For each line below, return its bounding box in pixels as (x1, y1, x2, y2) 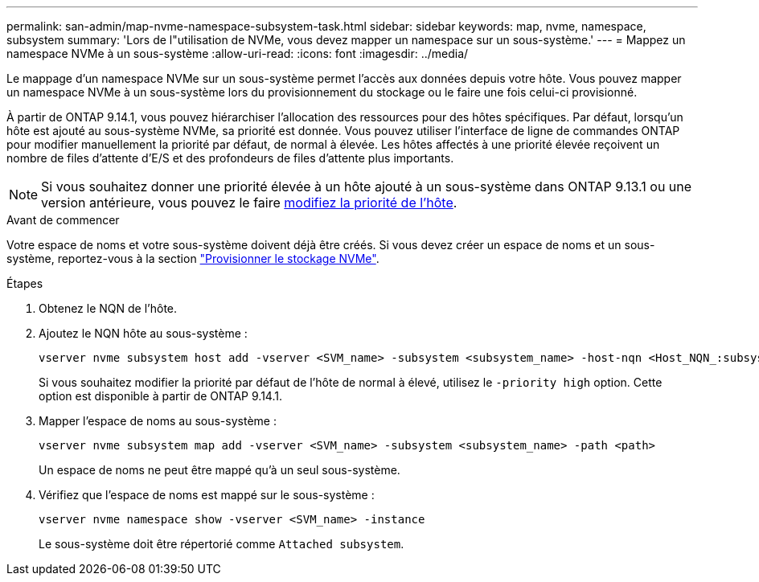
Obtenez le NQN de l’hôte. (39, 301, 178, 315)
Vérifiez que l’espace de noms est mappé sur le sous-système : (39, 488, 375, 502)
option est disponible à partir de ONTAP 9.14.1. (39, 389, 282, 403)
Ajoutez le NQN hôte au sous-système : (39, 326, 248, 340)
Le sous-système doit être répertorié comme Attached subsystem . (39, 537, 404, 551)
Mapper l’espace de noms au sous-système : (39, 414, 277, 428)
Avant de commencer (6, 213, 120, 227)
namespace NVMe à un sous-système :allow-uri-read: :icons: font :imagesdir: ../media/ (6, 47, 469, 60)
